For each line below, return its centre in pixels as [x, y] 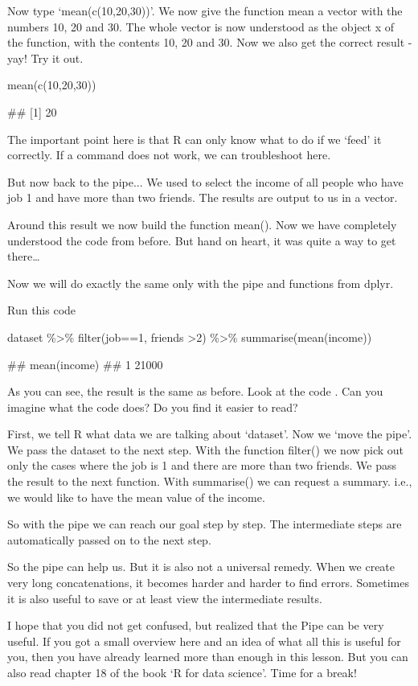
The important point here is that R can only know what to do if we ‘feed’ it [195, 139]
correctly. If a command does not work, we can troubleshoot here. [169, 155]
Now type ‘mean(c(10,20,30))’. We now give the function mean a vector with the [205, 10]
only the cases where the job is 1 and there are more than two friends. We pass [202, 465]
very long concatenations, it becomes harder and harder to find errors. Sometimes [208, 583]
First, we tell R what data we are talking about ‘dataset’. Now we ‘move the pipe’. [210, 434]
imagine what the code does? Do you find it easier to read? [153, 407]
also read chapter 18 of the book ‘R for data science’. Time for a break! [182, 672]
